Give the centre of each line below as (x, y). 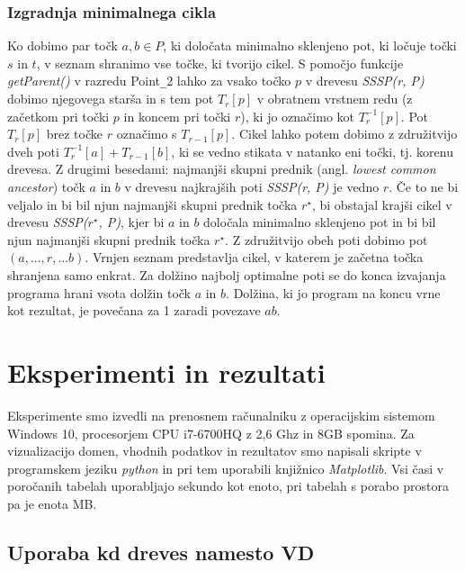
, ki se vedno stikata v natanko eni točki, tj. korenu (312, 151)
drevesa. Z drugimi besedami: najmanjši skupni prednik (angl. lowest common (222, 169)
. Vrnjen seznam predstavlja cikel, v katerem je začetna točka (254, 257)
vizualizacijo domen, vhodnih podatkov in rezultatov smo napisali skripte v (215, 451)
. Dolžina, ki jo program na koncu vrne (333, 292)
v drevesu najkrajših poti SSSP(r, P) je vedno (252, 187)
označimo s (147, 134)
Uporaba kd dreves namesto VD (161, 552)
